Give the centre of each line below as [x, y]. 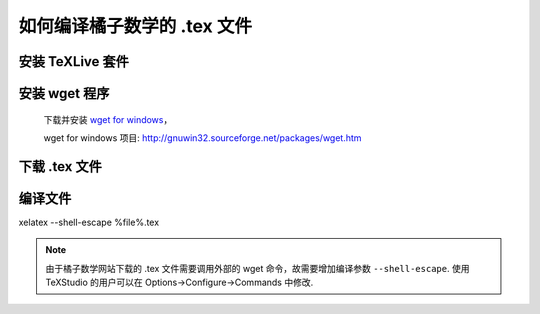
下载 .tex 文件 [60, 166]
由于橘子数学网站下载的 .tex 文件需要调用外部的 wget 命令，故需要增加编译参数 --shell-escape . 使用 [257, 268]
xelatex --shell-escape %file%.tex [89, 222]
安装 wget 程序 [64, 93]
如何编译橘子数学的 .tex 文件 [135, 26]
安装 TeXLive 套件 [74, 61]
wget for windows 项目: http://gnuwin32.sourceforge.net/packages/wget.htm [202, 137]
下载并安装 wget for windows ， [108, 119]
